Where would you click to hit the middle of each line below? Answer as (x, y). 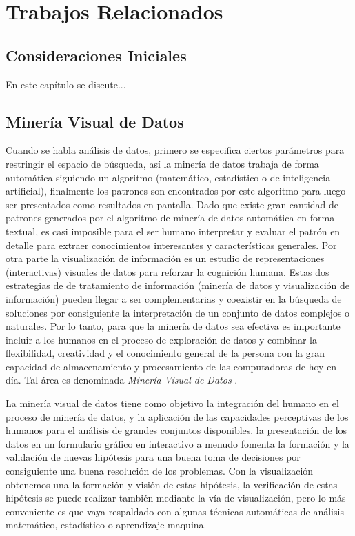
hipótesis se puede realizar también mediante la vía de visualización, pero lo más (176, 498)
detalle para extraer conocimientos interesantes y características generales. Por (171, 245)
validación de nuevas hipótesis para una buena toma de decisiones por (153, 457)
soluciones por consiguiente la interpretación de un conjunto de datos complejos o (178, 312)
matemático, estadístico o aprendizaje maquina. (106, 525)
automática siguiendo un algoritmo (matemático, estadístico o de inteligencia (168, 177)
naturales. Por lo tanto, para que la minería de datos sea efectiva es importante (173, 326)
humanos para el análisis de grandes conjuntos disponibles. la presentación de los (176, 430)
